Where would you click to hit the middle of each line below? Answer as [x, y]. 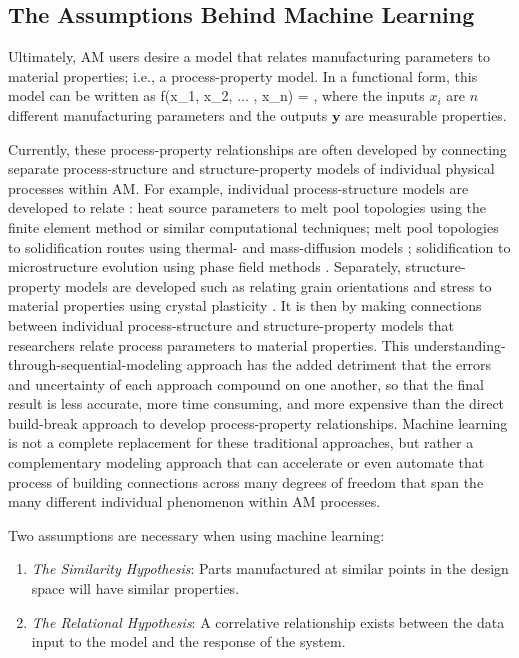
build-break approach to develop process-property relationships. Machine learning [258, 422]
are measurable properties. [426, 114]
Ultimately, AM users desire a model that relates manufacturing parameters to [249, 56]
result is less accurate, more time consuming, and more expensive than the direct [256, 403]
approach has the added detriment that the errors [339, 364]
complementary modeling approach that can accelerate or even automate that [246, 462]
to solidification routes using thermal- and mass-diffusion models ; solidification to [259, 246]
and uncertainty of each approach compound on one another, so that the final [246, 383]
